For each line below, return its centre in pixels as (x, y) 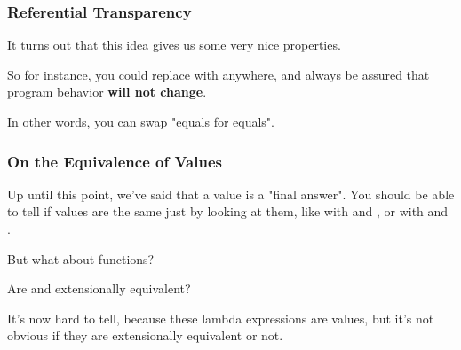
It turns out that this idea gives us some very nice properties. (174, 45)
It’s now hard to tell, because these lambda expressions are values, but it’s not (221, 318)
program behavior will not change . (107, 92)
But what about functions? (81, 258)
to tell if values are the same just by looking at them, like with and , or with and (228, 211)
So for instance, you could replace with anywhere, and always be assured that (219, 74)
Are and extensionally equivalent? (99, 288)
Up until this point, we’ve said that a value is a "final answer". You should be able (231, 194)
